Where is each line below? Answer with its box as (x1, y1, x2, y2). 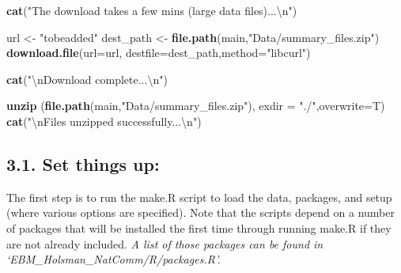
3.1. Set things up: (6, 151, 160, 176)
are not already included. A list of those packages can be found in (6, 235, 323, 252)
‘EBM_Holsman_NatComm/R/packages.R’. (6, 251, 221, 267)
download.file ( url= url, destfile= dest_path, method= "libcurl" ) (6, 44, 311, 61)
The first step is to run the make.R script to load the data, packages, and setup (6, 188, 392, 205)
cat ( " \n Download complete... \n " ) (6, 70, 168, 87)
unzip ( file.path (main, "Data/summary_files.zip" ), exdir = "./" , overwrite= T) (6, 97, 385, 114)
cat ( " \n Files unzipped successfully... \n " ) (6, 112, 202, 129)
